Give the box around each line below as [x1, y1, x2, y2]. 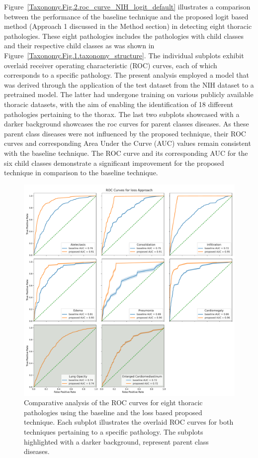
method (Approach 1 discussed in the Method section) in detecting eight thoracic [4, 21, 252, 31]
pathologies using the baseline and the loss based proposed [24, 407, 202, 417]
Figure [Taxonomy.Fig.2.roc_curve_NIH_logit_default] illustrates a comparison [4, 1, 251, 11]
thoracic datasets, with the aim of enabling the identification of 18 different [4, 99, 234, 109]
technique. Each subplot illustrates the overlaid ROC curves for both [24, 417, 234, 427]
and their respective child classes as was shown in [4, 40, 155, 51]
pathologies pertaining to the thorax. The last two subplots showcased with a [4, 109, 240, 119]
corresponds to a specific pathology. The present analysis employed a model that [4, 70, 249, 80]
